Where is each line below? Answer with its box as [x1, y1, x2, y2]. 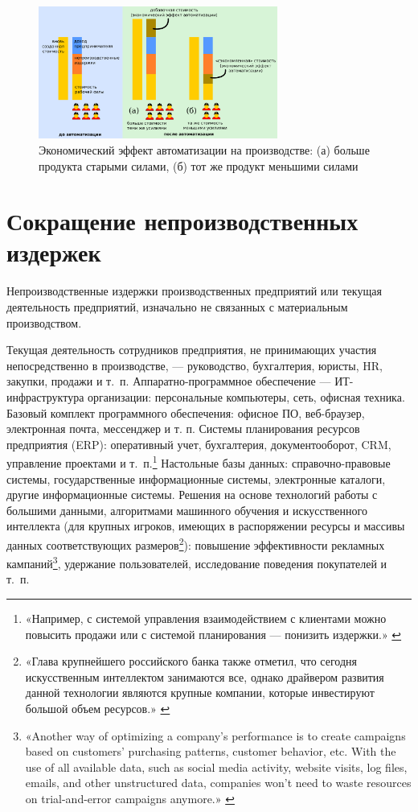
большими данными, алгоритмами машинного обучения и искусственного [6, 501, 367, 518]
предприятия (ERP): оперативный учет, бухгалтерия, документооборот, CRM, [6, 435, 391, 452]
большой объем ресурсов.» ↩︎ [25, 700, 170, 717]
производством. [6, 314, 82, 331]
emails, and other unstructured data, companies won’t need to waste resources [25, 774, 412, 791]
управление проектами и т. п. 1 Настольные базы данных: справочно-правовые [6, 452, 391, 472]
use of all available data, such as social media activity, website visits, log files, [25, 758, 408, 775]
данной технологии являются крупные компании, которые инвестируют [25, 684, 375, 701]
